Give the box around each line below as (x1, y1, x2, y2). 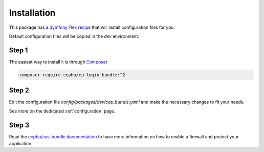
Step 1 (9, 46, 28, 54)
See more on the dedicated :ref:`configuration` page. (9, 108, 116, 114)
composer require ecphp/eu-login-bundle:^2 (19, 72, 126, 78)
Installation (9, 7, 56, 18)
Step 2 (9, 86, 29, 95)
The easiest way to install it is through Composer (9, 59, 108, 65)
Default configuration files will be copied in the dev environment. (9, 33, 139, 39)
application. (9, 141, 33, 147)
